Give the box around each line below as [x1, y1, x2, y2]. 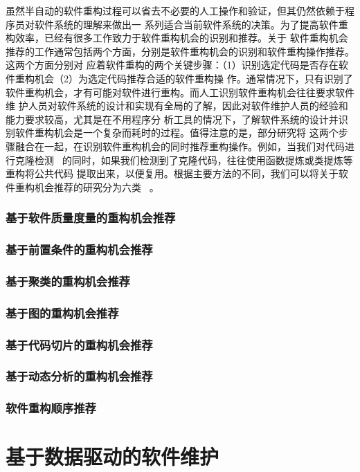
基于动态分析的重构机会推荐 [6, 367, 153, 385]
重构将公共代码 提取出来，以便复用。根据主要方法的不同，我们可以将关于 [6, 166, 339, 181]
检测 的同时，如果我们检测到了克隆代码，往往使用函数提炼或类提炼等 [34, 152, 353, 167]
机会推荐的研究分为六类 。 [34, 179, 159, 194]
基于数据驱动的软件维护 [6, 442, 219, 471]
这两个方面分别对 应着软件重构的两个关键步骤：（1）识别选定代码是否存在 [6, 57, 339, 72]
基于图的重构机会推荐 [6, 304, 119, 321]
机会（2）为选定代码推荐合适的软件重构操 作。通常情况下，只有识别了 [34, 71, 353, 85]
